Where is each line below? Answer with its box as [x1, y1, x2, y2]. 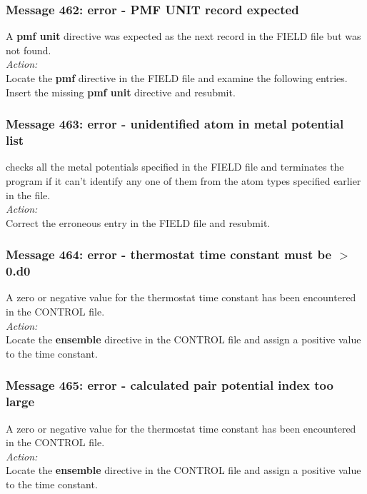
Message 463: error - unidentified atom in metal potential [6, 115, 344, 133]
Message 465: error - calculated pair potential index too [6, 376, 333, 394]
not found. [6, 42, 51, 57]
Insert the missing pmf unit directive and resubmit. [6, 84, 236, 99]
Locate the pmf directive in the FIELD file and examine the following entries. [6, 71, 348, 85]
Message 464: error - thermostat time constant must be [6, 246, 332, 263]
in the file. [6, 187, 51, 202]
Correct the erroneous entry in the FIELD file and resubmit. [6, 215, 271, 230]
